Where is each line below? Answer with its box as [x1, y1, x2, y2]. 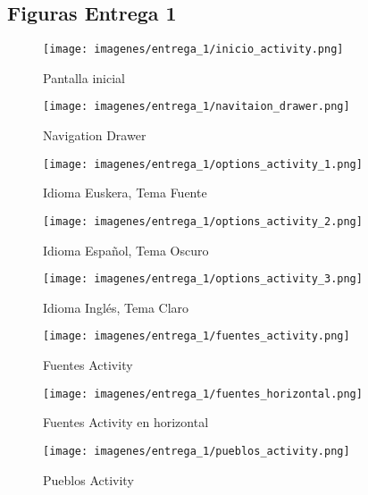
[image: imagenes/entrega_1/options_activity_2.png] [43, 214, 363, 228]
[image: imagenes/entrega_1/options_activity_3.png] [43, 273, 363, 286]
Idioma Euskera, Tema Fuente [43, 183, 207, 202]
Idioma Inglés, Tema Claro [43, 298, 189, 316]
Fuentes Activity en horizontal [43, 413, 209, 432]
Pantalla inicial [43, 68, 125, 87]
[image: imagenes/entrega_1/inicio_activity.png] [43, 43, 344, 56]
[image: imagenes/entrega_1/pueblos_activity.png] [43, 444, 350, 457]
